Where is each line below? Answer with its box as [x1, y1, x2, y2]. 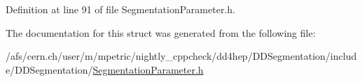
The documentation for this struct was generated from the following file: [6, 25, 316, 40]
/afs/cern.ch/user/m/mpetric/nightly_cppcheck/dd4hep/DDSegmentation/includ [6, 49, 357, 63]
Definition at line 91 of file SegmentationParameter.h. [6, 2, 235, 16]
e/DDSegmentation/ [6, 62, 93, 76]
